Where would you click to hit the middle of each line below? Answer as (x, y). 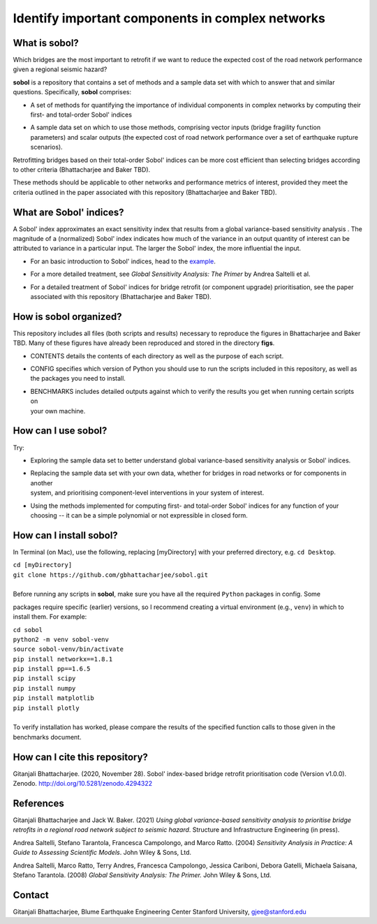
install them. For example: (50, 617)
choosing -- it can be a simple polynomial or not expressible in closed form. (139, 515)
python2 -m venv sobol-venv (61, 639)
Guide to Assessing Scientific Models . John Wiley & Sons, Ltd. (102, 853)
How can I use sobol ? (60, 431)
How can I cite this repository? (80, 757)
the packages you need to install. (78, 379)
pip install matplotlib (53, 698)
